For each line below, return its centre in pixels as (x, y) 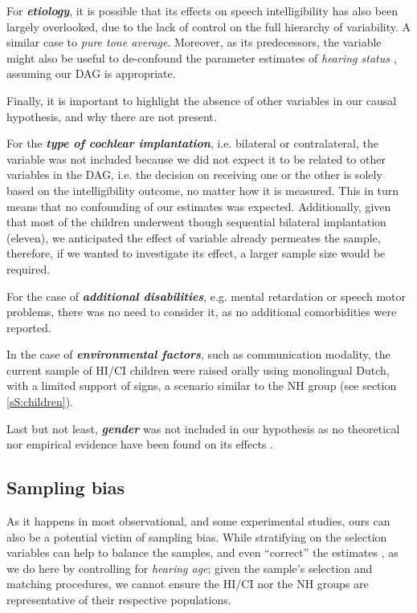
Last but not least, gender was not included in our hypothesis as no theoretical (203, 428)
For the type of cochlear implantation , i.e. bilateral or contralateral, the (192, 143)
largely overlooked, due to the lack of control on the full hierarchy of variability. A (209, 26)
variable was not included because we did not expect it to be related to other (196, 158)
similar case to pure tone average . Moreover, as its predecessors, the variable (194, 42)
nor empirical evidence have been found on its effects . (140, 444)
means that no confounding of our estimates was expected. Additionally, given (199, 206)
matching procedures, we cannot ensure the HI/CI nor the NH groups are (188, 584)
